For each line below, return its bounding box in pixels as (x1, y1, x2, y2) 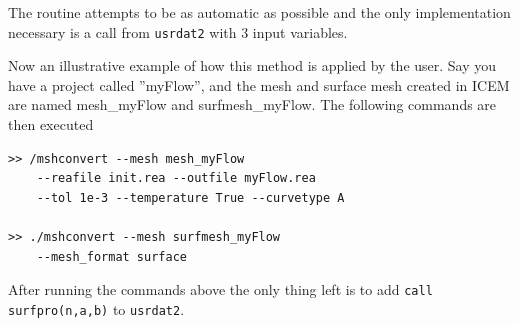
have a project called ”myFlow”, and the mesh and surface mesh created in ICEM (8, 74, 510, 95)
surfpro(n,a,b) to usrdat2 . (8, 298, 185, 319)
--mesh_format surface (36, 249, 187, 264)
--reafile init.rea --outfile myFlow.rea (36, 171, 316, 186)
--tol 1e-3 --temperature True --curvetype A (36, 190, 345, 205)
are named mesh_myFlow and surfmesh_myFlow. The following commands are (8, 94, 497, 115)
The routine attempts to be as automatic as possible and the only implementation (8, 2, 511, 22)
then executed (8, 114, 94, 135)
